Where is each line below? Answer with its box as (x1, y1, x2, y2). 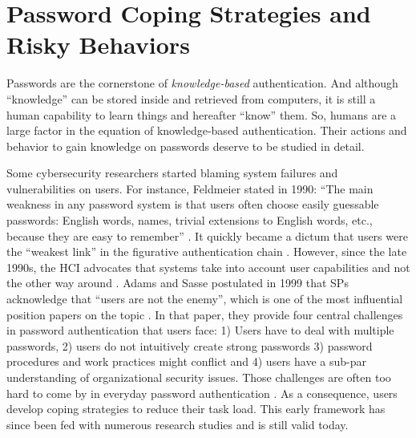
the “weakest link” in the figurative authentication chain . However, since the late (6, 243, 407, 260)
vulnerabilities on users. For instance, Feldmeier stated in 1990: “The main (6, 180, 374, 197)
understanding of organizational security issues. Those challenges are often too (6, 369, 391, 385)
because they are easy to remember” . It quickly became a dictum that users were (6, 227, 408, 244)
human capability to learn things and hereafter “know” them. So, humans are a (6, 106, 397, 123)
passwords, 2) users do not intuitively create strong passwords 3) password (6, 337, 373, 354)
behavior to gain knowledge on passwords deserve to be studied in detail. (6, 137, 365, 154)
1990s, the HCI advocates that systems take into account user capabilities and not (6, 258, 410, 275)
